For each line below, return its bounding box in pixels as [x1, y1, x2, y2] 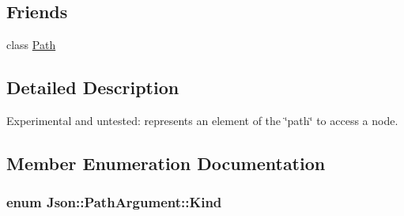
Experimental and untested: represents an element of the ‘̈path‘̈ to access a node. [6, 112, 398, 128]
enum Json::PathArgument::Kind [6, 192, 222, 212]
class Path [6, 36, 56, 53]
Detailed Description [6, 75, 179, 100]
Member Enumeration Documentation [6, 150, 326, 175]
